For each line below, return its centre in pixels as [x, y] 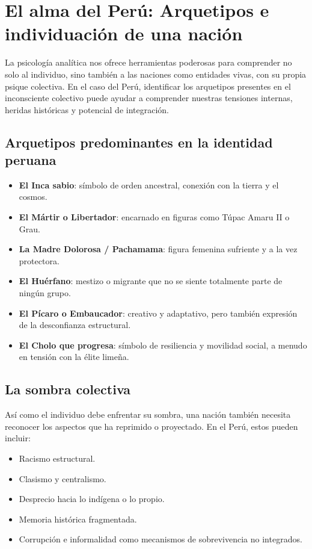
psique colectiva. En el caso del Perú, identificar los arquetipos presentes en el [148, 86]
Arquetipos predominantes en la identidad [139, 142]
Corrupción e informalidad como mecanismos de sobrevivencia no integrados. [161, 539]
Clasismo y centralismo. [63, 478]
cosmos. [33, 197]
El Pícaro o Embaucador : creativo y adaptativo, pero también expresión [158, 313]
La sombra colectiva [68, 389]
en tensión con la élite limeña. [74, 357]
